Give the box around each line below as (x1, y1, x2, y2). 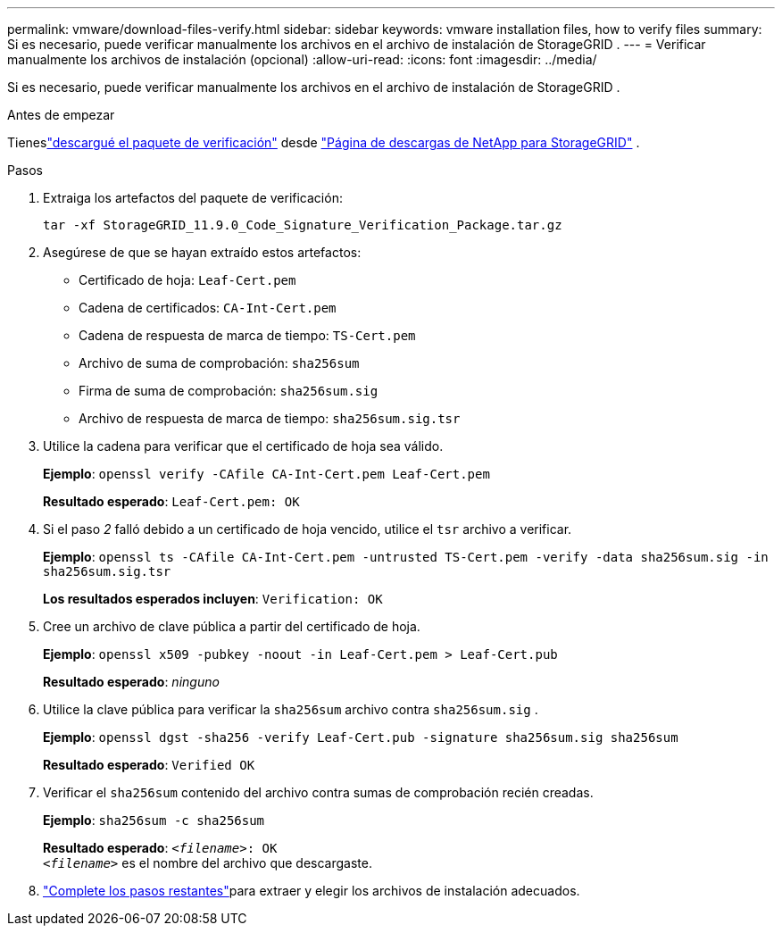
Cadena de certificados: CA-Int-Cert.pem (79, 300, 337, 315)
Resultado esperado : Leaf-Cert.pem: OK (43, 494, 300, 509)
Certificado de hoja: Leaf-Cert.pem (79, 272, 296, 287)
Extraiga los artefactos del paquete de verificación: (43, 190, 343, 205)
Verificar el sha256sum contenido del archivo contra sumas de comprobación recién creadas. (43, 785, 594, 800)
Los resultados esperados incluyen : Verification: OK (43, 591, 383, 606)
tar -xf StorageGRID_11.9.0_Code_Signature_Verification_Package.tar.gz (43, 218, 562, 232)
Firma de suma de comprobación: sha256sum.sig (79, 383, 379, 398)
